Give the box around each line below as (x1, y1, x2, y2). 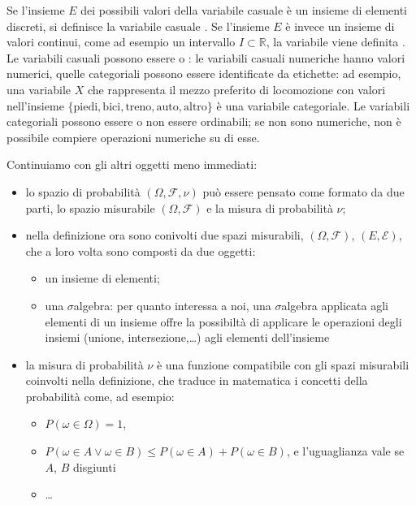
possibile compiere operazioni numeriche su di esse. (6, 128, 260, 145)
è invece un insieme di (285, 17, 395, 34)
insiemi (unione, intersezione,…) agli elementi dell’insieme (45, 329, 330, 346)
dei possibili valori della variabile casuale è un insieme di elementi (80, 2, 408, 18)
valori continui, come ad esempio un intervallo (6, 33, 236, 50)
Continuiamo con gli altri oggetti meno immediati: (6, 156, 258, 173)
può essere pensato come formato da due (202, 183, 405, 200)
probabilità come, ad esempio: (25, 387, 175, 404)
